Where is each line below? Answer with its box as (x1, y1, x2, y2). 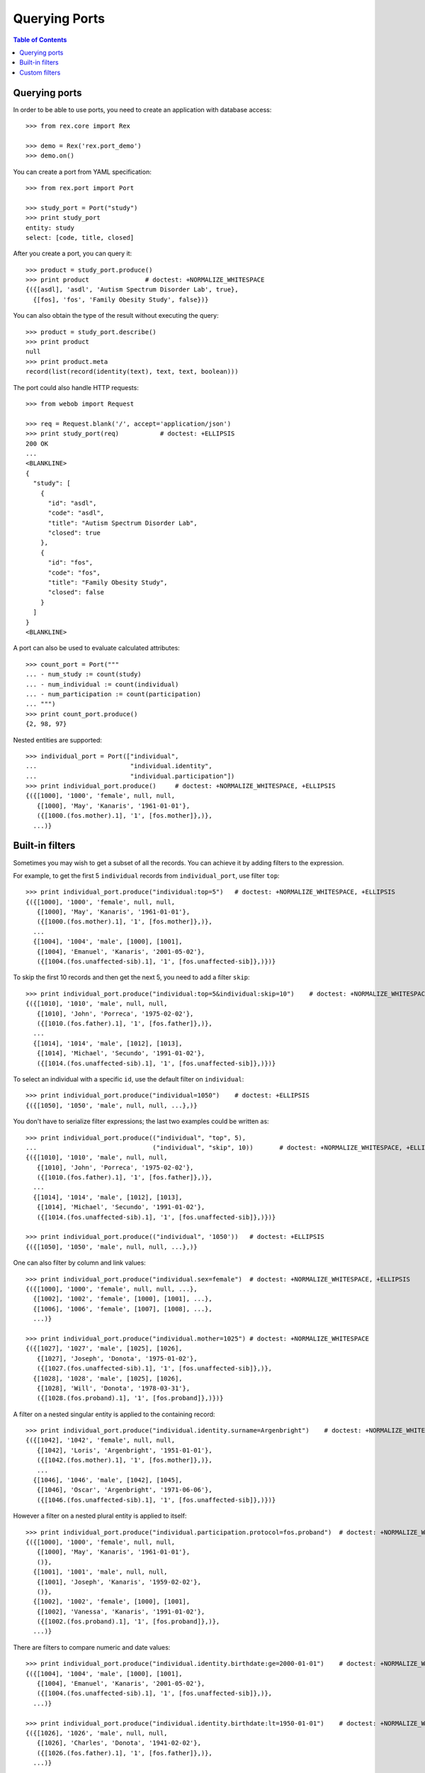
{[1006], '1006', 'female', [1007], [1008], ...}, (33, 1305, 212, 1313)
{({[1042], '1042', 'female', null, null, (25, 1436, 176, 1445)
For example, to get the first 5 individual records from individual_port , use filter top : (13, 871, 280, 879)
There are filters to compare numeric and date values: (13, 1643, 171, 1652)
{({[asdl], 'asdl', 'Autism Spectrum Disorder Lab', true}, (25, 286, 239, 294)
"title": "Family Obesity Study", (47, 579, 168, 587)
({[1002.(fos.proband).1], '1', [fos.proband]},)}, (36, 1618, 220, 1625)
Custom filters (19, 68, 61, 77)
